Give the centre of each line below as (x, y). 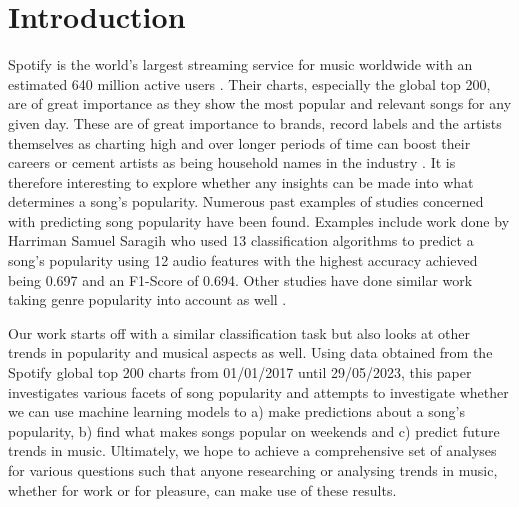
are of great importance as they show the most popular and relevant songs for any (260, 103)
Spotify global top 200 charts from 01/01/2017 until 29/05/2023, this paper (240, 372)
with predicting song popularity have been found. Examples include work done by (259, 220)
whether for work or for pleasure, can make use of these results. (202, 489)
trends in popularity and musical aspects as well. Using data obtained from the (250, 352)
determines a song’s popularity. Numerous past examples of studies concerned (246, 201)
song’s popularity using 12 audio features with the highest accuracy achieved (243, 260)
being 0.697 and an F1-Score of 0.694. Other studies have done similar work (240, 279)
